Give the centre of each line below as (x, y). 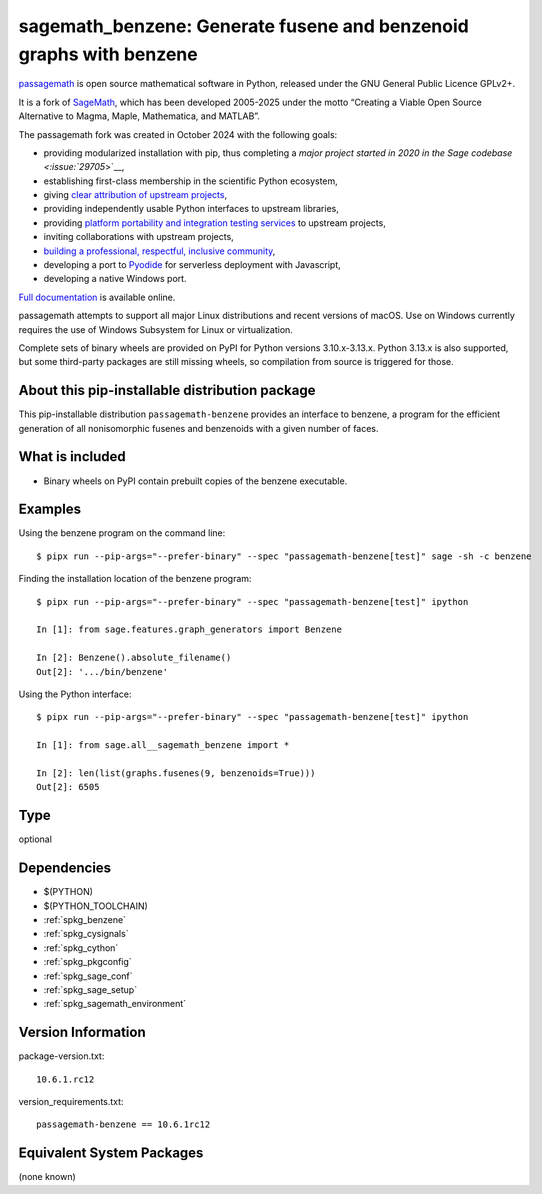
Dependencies (65, 868)
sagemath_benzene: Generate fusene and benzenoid (243, 26)
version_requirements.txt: (71, 1101)
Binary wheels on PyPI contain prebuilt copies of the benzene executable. (195, 481)
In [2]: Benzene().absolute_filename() (134, 658)
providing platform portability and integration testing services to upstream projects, (215, 222)
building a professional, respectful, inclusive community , (159, 251)
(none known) (47, 1177)
